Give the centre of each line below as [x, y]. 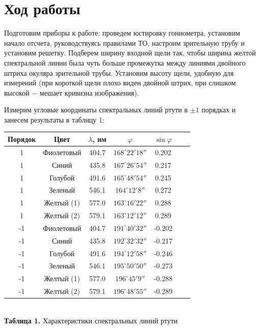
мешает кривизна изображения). [90, 92]
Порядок [22, 139]
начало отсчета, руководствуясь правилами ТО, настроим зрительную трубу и [124, 42]
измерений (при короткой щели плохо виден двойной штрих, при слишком [120, 83]
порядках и [219, 110]
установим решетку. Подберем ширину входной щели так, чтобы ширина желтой [130, 53]
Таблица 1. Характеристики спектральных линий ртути [91, 320]
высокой [17, 92]
